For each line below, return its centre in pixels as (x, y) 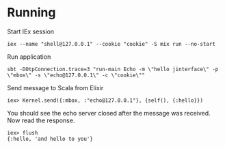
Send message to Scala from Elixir (55, 87)
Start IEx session (31, 31)
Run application (29, 57)
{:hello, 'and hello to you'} (50, 139)
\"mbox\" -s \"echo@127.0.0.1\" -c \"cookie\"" (76, 75)
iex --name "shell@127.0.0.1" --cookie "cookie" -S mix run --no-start (111, 44)
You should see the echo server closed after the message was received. (109, 113)
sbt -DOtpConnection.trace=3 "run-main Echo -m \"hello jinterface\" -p (113, 69)
